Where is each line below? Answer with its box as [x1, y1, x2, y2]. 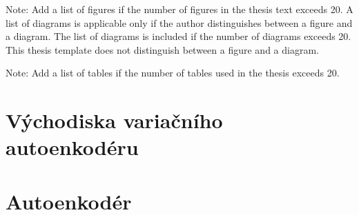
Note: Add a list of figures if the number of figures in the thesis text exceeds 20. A [6, 2, 353, 16]
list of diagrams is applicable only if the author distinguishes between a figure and [6, 15, 353, 30]
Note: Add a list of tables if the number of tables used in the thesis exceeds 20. [6, 65, 340, 80]
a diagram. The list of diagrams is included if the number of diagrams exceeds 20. [6, 29, 351, 43]
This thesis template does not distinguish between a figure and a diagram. [6, 42, 319, 57]
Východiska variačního [6, 106, 223, 134]
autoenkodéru [6, 133, 139, 161]
